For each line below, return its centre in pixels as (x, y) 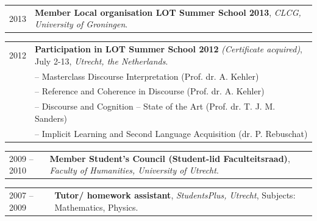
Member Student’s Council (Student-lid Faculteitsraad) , (170, 158)
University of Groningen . (81, 24)
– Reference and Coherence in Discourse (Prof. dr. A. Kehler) (150, 91)
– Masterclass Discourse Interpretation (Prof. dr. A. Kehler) (147, 76)
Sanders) (51, 118)
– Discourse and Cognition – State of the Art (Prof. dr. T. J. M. (155, 106)
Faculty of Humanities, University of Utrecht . (134, 170)
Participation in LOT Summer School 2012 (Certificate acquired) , (169, 49)
